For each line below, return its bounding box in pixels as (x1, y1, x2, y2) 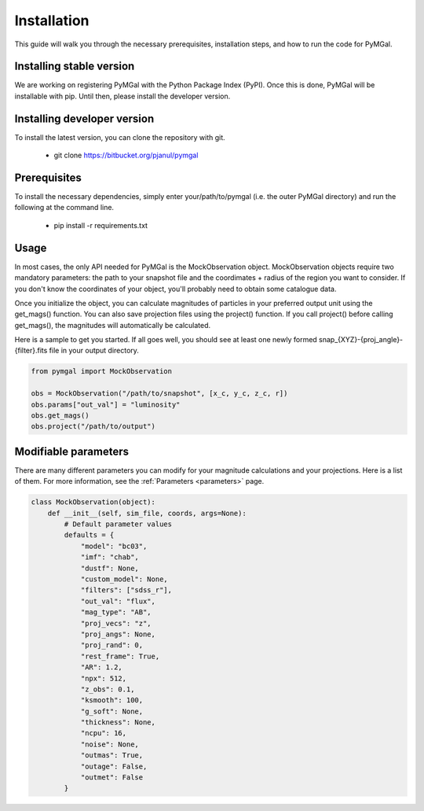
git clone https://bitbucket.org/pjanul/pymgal (53, 150, 199, 160)
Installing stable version (14, 60, 135, 73)
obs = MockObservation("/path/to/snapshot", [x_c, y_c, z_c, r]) (31, 389, 288, 398)
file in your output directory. (49, 346, 139, 356)
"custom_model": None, (80, 575, 168, 584)
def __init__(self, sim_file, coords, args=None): (47, 508, 247, 518)
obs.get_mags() (31, 411, 90, 420)
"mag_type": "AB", (80, 608, 152, 617)
